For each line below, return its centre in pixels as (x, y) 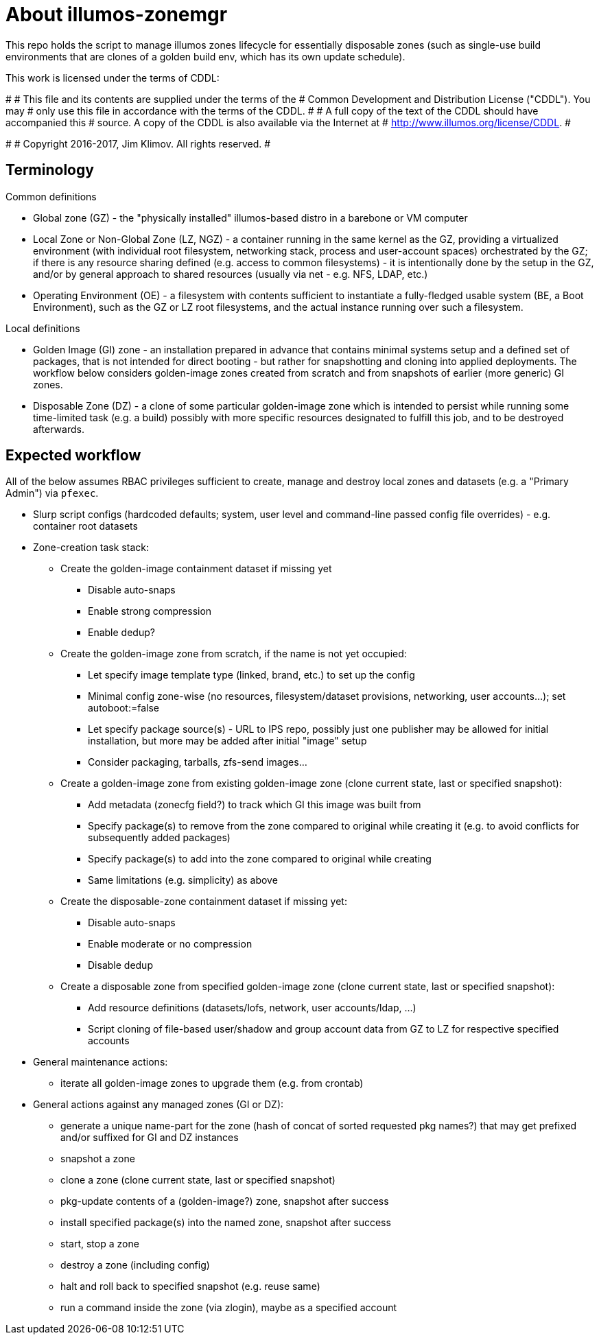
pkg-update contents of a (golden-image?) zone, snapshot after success (225, 1201)
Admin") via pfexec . (52, 493)
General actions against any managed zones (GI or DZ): (158, 1105)
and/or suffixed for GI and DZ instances (150, 1138)
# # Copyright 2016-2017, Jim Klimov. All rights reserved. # (138, 143)
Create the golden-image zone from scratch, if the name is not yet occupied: (234, 654)
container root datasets (85, 526)
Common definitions (51, 196)
